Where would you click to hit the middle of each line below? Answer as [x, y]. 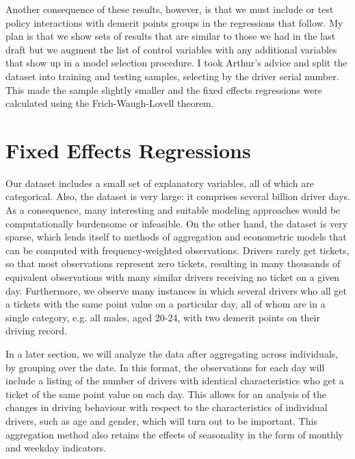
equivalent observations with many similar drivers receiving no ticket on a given [173, 277]
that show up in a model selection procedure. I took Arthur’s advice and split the [176, 63]
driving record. [36, 331]
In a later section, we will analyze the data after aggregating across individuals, [172, 353]
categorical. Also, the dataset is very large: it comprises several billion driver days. [178, 196]
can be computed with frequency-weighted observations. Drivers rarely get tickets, [177, 250]
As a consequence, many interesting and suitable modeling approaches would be [173, 210]
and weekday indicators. [56, 448]
